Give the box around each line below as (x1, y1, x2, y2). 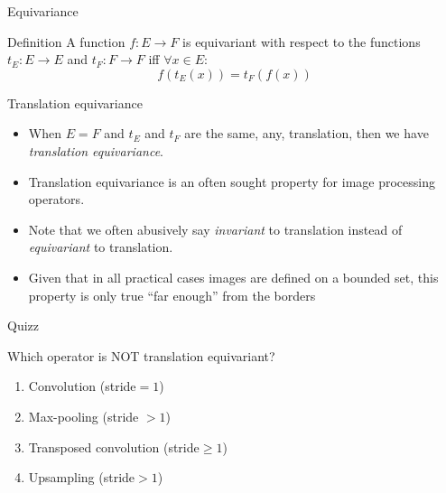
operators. (28, 190, 85, 209)
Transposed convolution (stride (28, 437, 200, 456)
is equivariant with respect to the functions (182, 32, 421, 51)
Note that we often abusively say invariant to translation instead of (28, 219, 403, 238)
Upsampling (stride (28, 468, 135, 487)
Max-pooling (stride (28, 406, 139, 425)
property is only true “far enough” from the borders (28, 285, 316, 304)
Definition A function (7, 32, 125, 51)
